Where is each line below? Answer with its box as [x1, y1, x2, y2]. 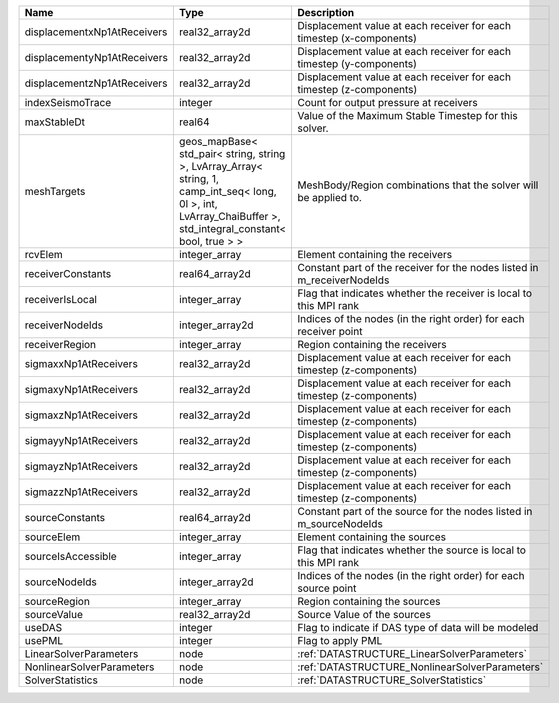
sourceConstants [24, 511, 105, 524]
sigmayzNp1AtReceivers [24, 460, 139, 473]
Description [296, 6, 355, 19]
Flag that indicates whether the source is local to [296, 543, 527, 557]
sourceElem [24, 530, 81, 544]
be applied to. [296, 191, 362, 204]
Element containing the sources [296, 530, 447, 544]
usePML [24, 634, 64, 647]
